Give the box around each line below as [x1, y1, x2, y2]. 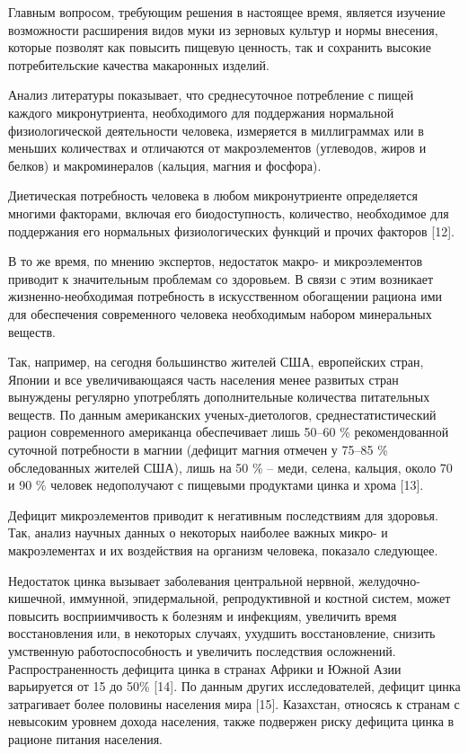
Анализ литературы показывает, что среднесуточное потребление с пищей [8, 85, 414, 104]
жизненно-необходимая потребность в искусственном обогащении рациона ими [8, 287, 442, 306]
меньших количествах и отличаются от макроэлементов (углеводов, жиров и [8, 138, 427, 157]
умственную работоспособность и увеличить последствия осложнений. [8, 642, 396, 660]
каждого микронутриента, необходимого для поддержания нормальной [8, 102, 394, 121]
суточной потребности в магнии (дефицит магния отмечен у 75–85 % [8, 440, 388, 459]
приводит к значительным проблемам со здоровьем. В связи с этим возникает [8, 269, 434, 288]
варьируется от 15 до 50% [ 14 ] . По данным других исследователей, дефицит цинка [8, 677, 461, 696]
